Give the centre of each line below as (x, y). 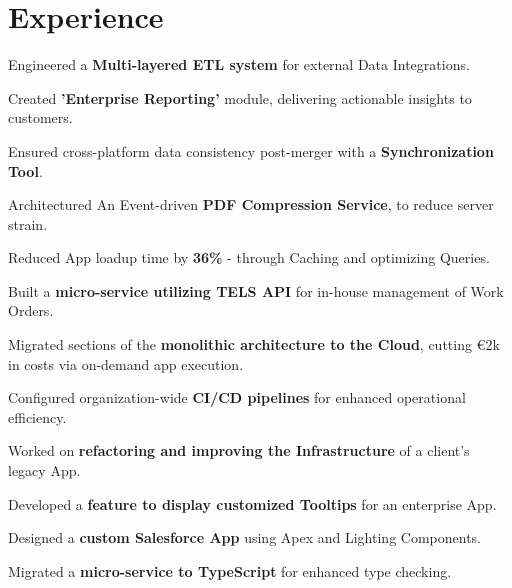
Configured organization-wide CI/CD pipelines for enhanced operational (237, 397)
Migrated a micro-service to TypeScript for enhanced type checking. (230, 570)
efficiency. (37, 416)
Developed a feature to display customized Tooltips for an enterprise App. (252, 503)
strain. (28, 223)
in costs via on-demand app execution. (126, 363)
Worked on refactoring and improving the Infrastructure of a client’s (239, 450)
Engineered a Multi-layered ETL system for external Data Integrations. (239, 64)
